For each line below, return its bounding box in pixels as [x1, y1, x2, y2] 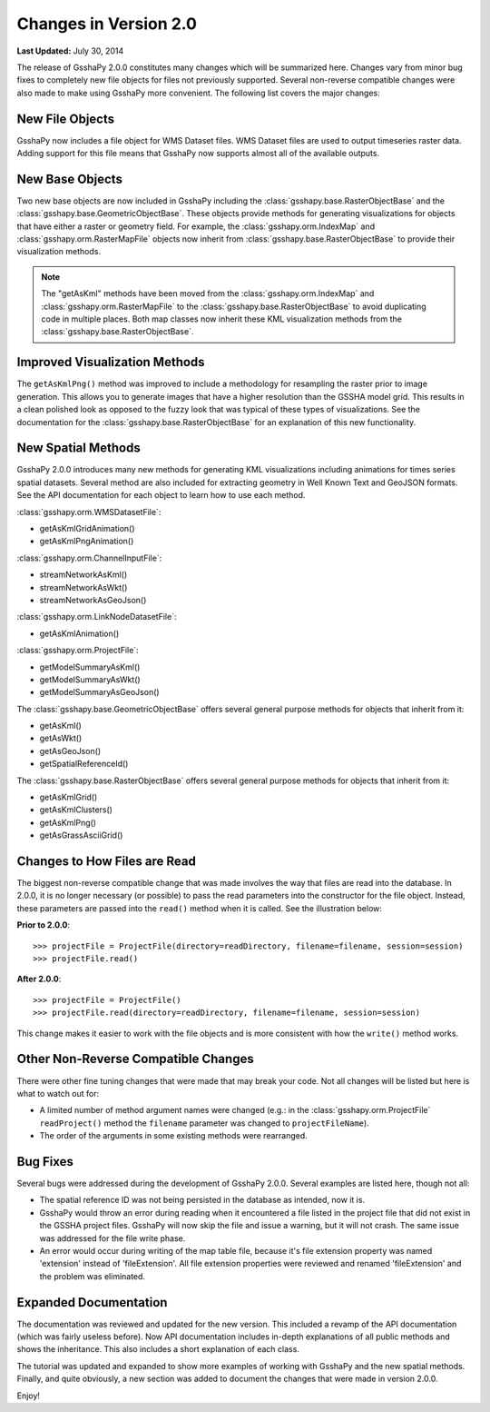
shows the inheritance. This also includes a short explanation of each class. [16, 1344, 299, 1355]
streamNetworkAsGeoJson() [39, 594, 147, 605]
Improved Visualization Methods [16, 354, 205, 370]
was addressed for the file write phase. [39, 1232, 186, 1244]
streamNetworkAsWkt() [39, 582, 128, 592]
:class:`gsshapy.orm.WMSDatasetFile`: [16, 506, 162, 517]
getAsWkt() [39, 732, 83, 744]
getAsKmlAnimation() [39, 628, 120, 639]
